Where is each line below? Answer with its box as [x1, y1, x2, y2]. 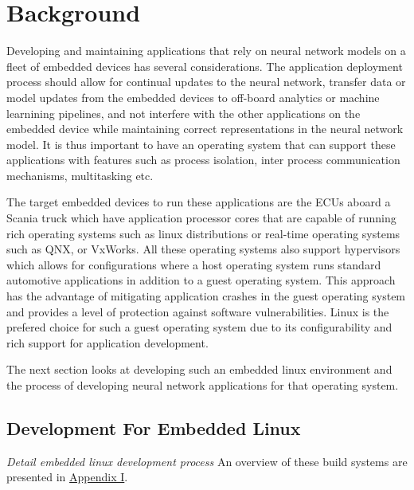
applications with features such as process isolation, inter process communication [6, 151, 400, 168]
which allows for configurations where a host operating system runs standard [6, 256, 381, 272]
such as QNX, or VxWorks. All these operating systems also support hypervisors [6, 241, 400, 257]
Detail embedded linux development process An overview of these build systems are [6, 453, 408, 469]
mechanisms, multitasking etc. [6, 167, 154, 183]
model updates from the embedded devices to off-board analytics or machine [6, 88, 380, 105]
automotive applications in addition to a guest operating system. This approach [6, 272, 396, 288]
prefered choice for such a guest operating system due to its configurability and [6, 319, 393, 335]
